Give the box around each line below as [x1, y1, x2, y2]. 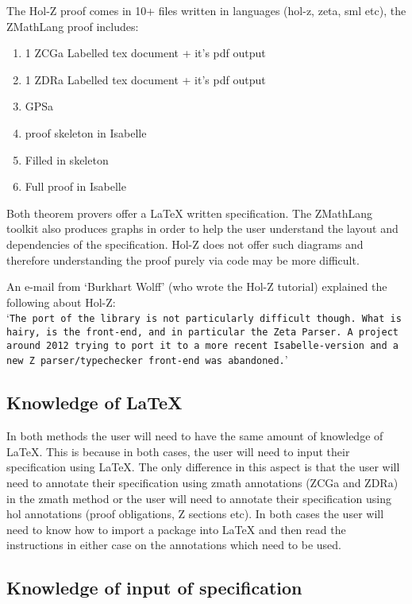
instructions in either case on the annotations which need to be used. [6, 536, 342, 553]
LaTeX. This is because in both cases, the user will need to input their [6, 443, 350, 459]
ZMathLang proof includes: [6, 17, 139, 34]
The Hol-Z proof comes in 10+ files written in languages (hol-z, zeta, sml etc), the [6, 2, 406, 18]
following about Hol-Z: [6, 293, 116, 310]
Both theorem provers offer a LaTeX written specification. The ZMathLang [6, 204, 372, 221]
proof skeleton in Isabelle [25, 124, 147, 141]
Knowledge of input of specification [6, 575, 302, 600]
